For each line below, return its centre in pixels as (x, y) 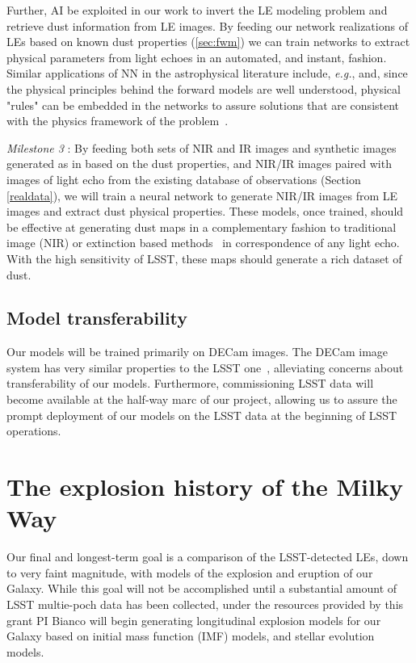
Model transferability (97, 318)
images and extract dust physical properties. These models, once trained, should (205, 211)
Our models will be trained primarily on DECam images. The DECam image (197, 352)
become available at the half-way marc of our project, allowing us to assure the (202, 399)
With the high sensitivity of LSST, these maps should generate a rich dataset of (204, 258)
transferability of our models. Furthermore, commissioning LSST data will (190, 383)
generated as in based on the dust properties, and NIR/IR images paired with (199, 164)
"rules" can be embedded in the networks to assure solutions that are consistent (203, 105)
